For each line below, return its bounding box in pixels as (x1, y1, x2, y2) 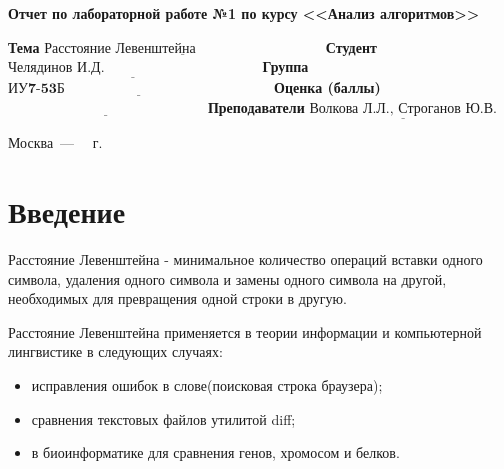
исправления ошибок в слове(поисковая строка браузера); (31, 374, 383, 395)
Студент (325, 36, 377, 57)
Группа (262, 56, 309, 77)
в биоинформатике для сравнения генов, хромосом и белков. (31, 442, 400, 463)
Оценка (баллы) (274, 77, 381, 98)
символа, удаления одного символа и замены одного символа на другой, (8, 268, 447, 289)
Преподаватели (207, 97, 305, 117)
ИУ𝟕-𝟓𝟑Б (8, 82, 65, 97)
